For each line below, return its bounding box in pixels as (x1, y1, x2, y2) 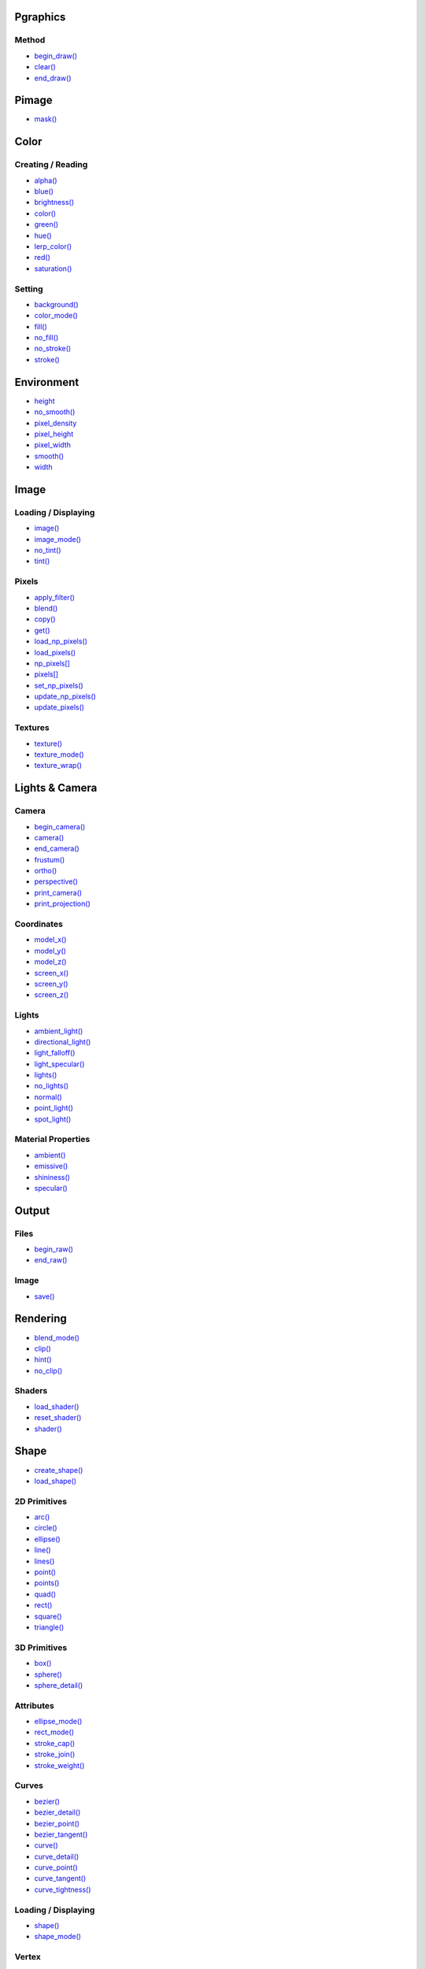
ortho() (34, 866, 57, 876)
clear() (34, 62, 57, 72)
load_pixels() (34, 647, 76, 657)
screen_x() (34, 968, 69, 977)
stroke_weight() (34, 1760, 85, 1770)
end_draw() (34, 73, 72, 83)
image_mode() (34, 534, 82, 543)
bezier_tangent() (34, 1830, 88, 1839)
